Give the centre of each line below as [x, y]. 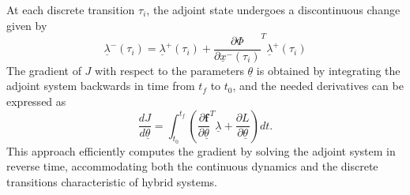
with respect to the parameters [169, 70]
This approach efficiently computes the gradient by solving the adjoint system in [201, 150]
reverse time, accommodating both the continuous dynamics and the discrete [192, 166]
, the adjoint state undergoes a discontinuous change [273, 9]
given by [27, 25]
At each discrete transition [71, 9]
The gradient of [44, 70]
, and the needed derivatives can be [318, 86]
